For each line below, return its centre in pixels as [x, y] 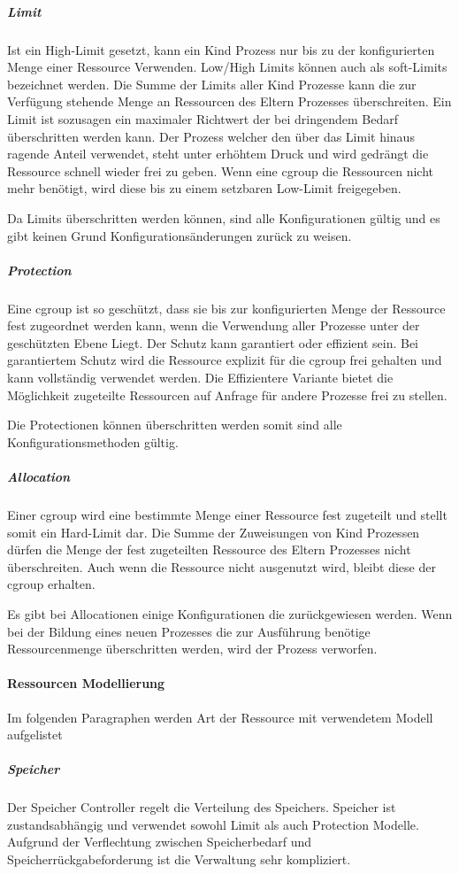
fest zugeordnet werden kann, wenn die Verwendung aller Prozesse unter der [214, 325]
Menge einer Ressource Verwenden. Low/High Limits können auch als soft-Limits [227, 67]
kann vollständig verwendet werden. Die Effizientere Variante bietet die [200, 378]
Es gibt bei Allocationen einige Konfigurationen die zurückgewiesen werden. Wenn [230, 613]
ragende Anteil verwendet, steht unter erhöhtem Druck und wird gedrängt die [218, 154]
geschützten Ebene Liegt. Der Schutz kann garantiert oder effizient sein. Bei [213, 342]
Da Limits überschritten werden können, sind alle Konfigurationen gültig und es [224, 217]
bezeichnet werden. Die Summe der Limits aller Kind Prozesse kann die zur [212, 84]
